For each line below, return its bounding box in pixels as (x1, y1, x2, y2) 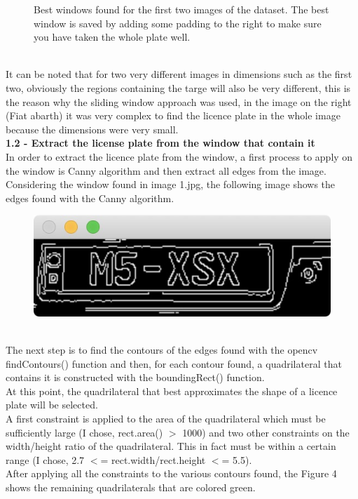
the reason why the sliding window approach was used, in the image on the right (6, 94, 352, 109)
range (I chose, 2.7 (6, 452, 85, 467)
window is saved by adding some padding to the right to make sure (34, 15, 322, 30)
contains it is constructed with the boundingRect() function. (6, 370, 265, 385)
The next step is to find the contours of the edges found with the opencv (6, 342, 318, 357)
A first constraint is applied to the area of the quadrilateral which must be (6, 411, 326, 425)
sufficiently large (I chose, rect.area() (6, 425, 163, 439)
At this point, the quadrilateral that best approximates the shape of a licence (6, 383, 338, 398)
